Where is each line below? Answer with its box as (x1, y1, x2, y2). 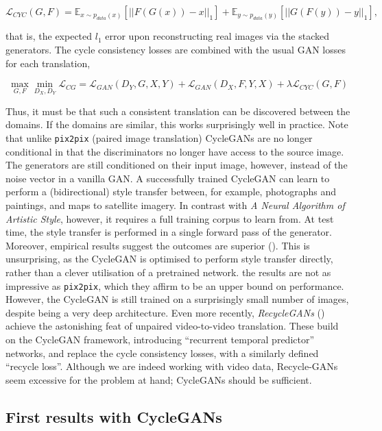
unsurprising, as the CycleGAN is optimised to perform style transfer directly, (5, 251, 333, 266)
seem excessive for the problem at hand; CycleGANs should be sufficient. (5, 372, 312, 386)
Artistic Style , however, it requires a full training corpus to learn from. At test (5, 211, 334, 225)
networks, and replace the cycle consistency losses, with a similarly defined (5, 345, 319, 360)
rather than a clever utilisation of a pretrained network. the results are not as (5, 265, 331, 279)
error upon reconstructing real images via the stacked (105, 29, 330, 43)
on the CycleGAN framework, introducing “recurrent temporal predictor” (5, 332, 315, 347)
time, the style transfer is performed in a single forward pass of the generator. (5, 225, 332, 239)
